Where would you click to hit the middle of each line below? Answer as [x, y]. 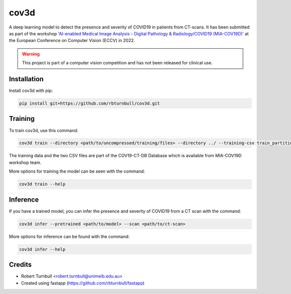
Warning [31, 54]
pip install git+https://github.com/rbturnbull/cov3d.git [89, 103]
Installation [26, 79]
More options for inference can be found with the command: [69, 236]
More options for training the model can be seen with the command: [77, 171]
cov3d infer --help [42, 249]
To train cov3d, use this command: [44, 130]
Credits [20, 265]
